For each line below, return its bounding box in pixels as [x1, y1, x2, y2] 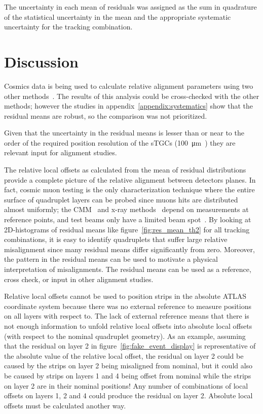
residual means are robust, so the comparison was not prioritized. [4, 110, 207, 121]
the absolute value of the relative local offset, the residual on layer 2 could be [4, 350, 244, 361]
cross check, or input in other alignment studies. [4, 273, 154, 284]
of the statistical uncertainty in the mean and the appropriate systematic [4, 11, 231, 22]
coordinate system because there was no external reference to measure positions [4, 300, 251, 311]
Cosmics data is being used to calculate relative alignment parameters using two [4, 80, 253, 91]
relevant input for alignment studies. [4, 147, 117, 158]
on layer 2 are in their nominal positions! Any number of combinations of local [4, 380, 248, 391]
